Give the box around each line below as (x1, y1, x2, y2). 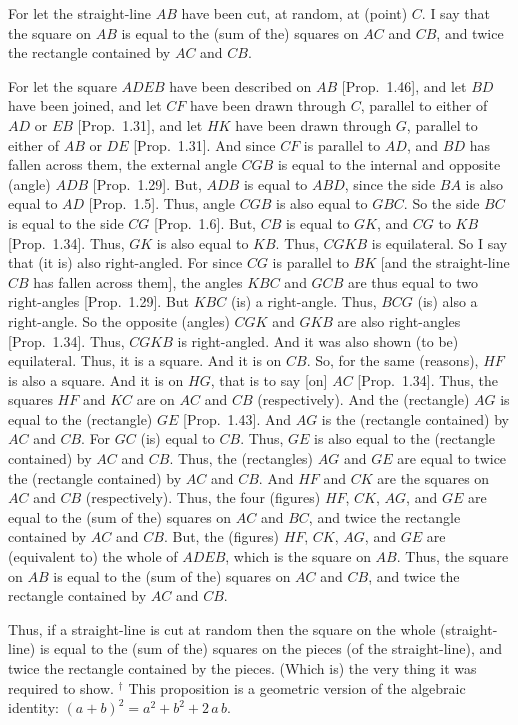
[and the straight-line (380, 252, 510, 273)
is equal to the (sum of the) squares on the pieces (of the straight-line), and (39, 638, 503, 659)
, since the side (344, 173, 436, 194)
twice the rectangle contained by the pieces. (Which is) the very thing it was (8, 658, 477, 678)
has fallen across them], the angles (33, 271, 243, 292)
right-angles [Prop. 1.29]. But (8, 291, 190, 312)
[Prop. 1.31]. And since (133, 134, 276, 155)
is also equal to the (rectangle (314, 428, 496, 449)
